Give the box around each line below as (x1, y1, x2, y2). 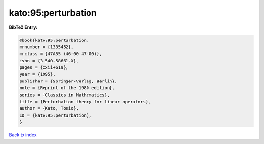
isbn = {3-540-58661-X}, (19, 58, 79, 63)
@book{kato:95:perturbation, (19, 37, 89, 43)
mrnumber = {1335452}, (19, 44, 74, 50)
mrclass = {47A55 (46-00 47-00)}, (19, 51, 102, 57)
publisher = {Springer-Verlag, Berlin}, (19, 78, 117, 84)
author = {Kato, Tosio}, (19, 105, 79, 111)
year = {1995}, (19, 71, 56, 77)
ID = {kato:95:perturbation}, (19, 112, 92, 118)
